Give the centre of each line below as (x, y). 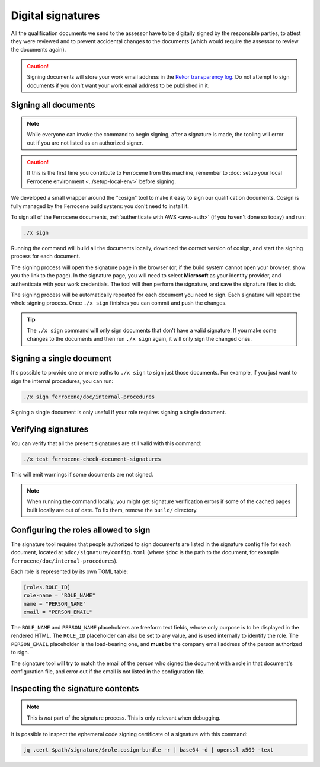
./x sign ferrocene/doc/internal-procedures (89, 397)
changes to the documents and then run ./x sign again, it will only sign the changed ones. (139, 338)
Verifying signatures (50, 429)
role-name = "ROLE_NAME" (60, 595)
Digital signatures (55, 15)
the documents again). (39, 50)
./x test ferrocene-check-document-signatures (92, 459)
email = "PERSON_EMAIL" (58, 612)
